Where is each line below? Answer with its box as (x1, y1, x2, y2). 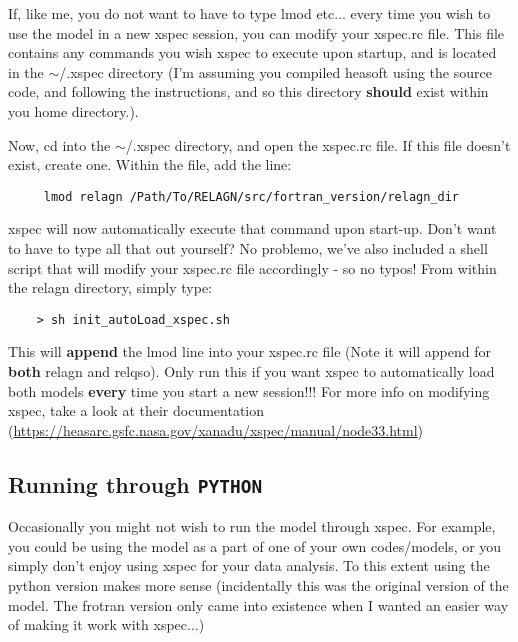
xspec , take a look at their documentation (8, 400, 265, 421)
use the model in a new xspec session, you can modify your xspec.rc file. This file (8, 22, 505, 43)
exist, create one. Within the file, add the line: (8, 154, 292, 175)
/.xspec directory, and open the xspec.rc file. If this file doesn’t (125, 134, 511, 155)
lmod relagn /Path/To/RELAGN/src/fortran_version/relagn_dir (43, 189, 460, 204)
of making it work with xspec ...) (8, 614, 205, 635)
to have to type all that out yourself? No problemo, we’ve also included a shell (8, 238, 488, 258)
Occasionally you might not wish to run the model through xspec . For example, (8, 516, 496, 537)
